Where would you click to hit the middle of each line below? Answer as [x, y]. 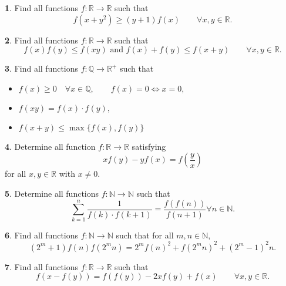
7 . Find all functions [42, 266]
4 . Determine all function [50, 146]
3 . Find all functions [42, 68]
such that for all [145, 235]
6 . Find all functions [42, 235]
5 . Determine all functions [52, 193]
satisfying [149, 146]
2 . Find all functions [42, 40]
